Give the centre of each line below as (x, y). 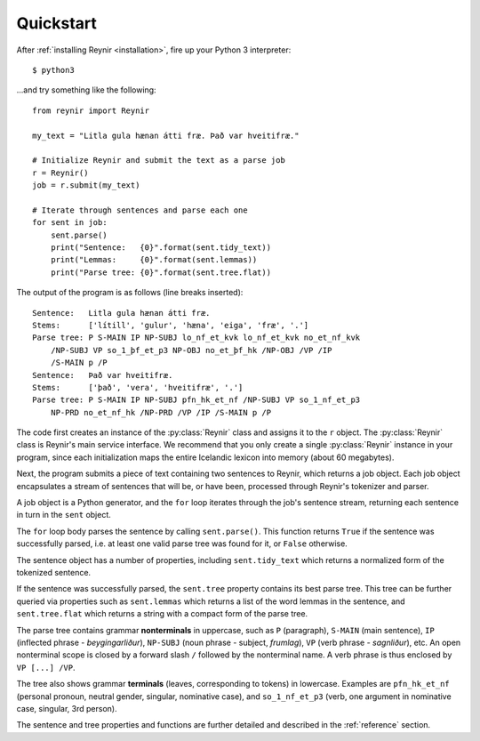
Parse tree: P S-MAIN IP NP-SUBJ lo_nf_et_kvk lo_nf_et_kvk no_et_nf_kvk (196, 338)
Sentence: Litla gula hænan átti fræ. (121, 313)
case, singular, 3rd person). (67, 708)
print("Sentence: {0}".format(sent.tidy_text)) (160, 248)
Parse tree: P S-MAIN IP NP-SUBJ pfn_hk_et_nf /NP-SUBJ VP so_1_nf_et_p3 (196, 400)
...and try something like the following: (86, 90)
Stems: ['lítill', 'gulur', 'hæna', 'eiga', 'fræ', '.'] (171, 325)
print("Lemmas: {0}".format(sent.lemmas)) (154, 260)
